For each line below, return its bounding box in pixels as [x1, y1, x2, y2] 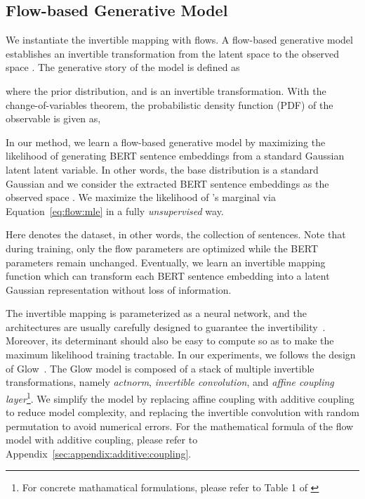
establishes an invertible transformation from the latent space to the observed [6, 46, 340, 60]
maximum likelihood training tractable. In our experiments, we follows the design [6, 347, 356, 362]
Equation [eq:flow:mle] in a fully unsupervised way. [6, 203, 224, 218]
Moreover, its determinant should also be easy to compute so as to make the [6, 333, 334, 348]
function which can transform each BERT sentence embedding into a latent [6, 268, 330, 283]
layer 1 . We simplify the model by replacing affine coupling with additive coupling [6, 389, 354, 406]
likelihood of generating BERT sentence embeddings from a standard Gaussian [6, 148, 345, 163]
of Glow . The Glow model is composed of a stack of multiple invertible [6, 361, 314, 375]
